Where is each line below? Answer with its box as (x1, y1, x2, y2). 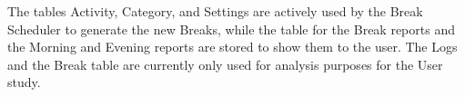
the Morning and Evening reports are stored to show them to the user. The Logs (7, 37, 458, 56)
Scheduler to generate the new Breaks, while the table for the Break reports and (7, 19, 455, 38)
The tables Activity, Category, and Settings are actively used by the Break (7, 2, 423, 20)
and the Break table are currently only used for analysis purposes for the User (7, 54, 443, 73)
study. (7, 73, 41, 92)
